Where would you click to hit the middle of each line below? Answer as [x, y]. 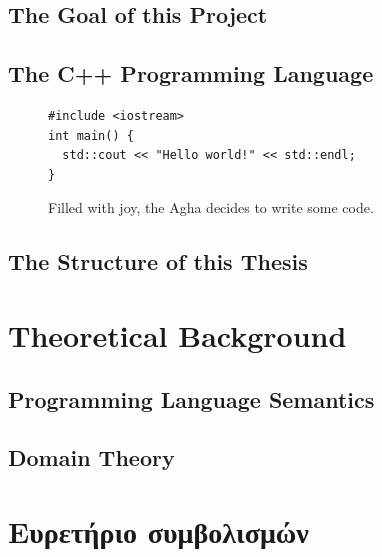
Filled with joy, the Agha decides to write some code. [211, 207]
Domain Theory [91, 457]
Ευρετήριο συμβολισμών [158, 530]
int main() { [91, 135]
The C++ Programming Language [191, 73]
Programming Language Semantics [191, 398]
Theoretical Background [177, 334]
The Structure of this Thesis [158, 261]
